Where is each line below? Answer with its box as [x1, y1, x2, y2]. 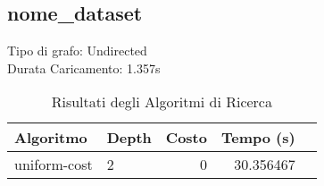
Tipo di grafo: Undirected [7, 41, 147, 60]
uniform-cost [14, 154, 93, 175]
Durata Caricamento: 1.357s [7, 58, 161, 77]
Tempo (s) [220, 127, 295, 148]
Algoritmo [14, 127, 87, 148]
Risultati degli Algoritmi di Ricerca [51, 91, 272, 113]
